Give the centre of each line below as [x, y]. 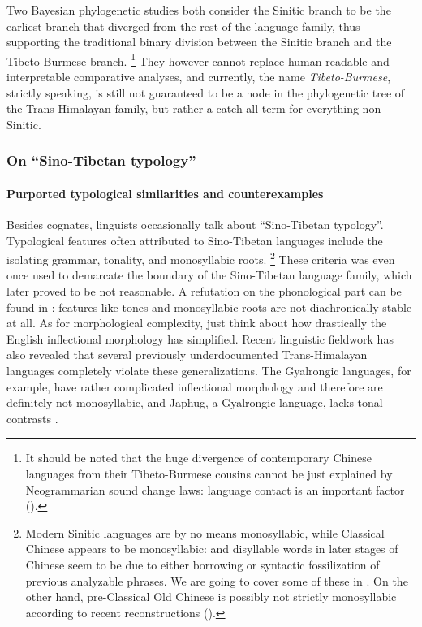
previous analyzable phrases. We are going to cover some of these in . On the [217, 580]
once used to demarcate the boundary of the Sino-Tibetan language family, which [209, 275]
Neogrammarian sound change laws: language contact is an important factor [215, 489]
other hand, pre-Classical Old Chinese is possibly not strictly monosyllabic [211, 597]
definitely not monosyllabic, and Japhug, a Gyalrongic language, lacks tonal [195, 402]
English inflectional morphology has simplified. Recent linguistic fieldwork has [200, 338]
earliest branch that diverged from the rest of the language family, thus [183, 26]
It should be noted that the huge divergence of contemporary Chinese [198, 458]
